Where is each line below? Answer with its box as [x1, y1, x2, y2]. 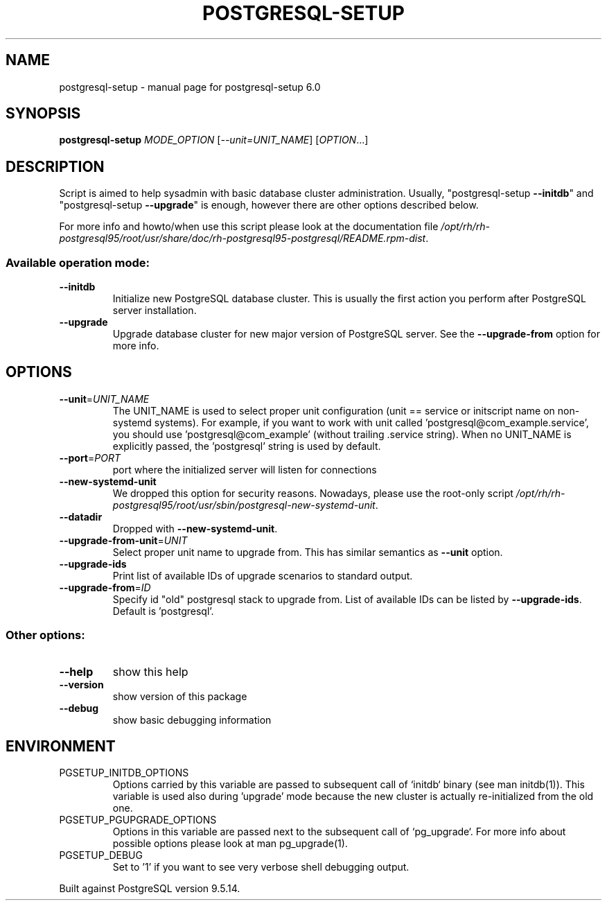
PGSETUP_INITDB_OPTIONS [59, 767, 189, 779]
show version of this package [112, 690, 247, 702]
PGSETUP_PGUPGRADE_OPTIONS [59, 814, 217, 826]
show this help [112, 664, 188, 679]
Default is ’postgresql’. [112, 604, 214, 617]
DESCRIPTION [6, 157, 105, 175]
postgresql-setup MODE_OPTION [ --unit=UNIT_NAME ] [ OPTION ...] [59, 134, 369, 146]
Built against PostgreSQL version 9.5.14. [59, 882, 240, 895]
